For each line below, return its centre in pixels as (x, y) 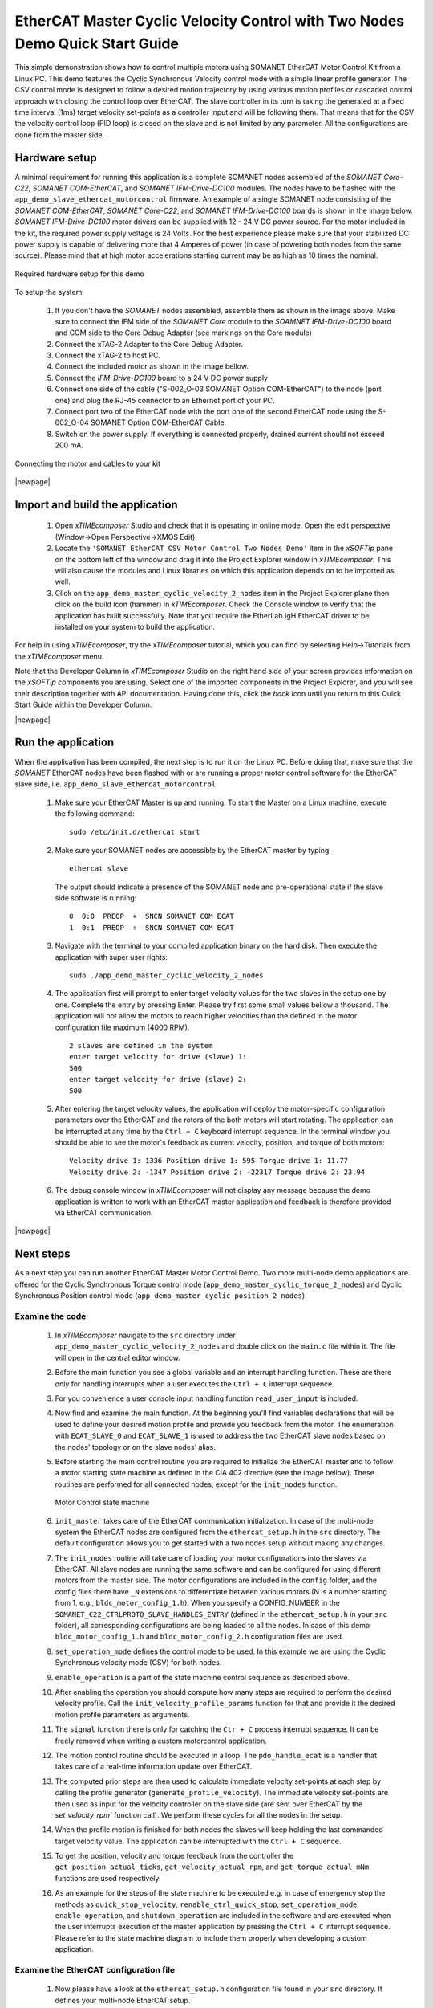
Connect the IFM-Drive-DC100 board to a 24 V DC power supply (162, 378)
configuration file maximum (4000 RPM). (122, 1027)
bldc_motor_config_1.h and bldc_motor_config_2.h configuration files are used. (199, 1637)
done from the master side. (59, 135)
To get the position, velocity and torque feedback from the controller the (174, 1856)
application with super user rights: (111, 957)
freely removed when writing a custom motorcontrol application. (161, 1741)
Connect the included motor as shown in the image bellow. (152, 366)
